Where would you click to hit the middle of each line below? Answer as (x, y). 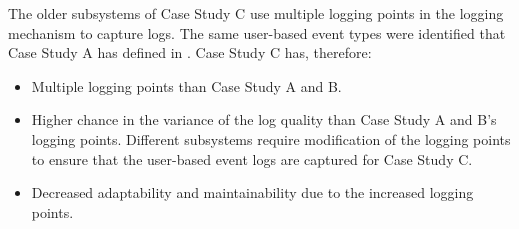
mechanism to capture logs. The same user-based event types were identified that (257, 32)
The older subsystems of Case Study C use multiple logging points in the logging (256, 13)
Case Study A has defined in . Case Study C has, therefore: (190, 52)
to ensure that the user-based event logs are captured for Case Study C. (252, 158)
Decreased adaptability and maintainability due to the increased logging (252, 192)
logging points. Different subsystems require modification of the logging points (271, 138)
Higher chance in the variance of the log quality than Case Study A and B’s (264, 119)
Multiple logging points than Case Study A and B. (186, 85)
